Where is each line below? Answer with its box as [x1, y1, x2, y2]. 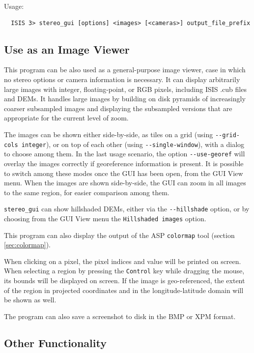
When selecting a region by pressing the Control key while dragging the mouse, [4, 265, 245, 276]
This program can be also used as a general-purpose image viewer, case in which [4, 64, 246, 75]
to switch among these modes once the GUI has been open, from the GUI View [4, 168, 243, 178]
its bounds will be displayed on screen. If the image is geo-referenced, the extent [4, 275, 245, 286]
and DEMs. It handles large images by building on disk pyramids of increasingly [4, 93, 246, 104]
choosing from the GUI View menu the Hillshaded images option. [4, 213, 206, 223]
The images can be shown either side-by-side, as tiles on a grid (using [4, 129, 213, 139]
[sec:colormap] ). [4, 239, 51, 250]
